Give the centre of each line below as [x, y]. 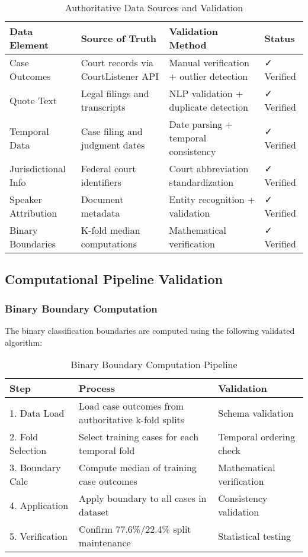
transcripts [103, 107]
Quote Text [33, 100]
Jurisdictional [38, 168]
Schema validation [256, 413]
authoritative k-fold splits [132, 420]
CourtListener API [120, 76]
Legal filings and [115, 93]
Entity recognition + [212, 199]
